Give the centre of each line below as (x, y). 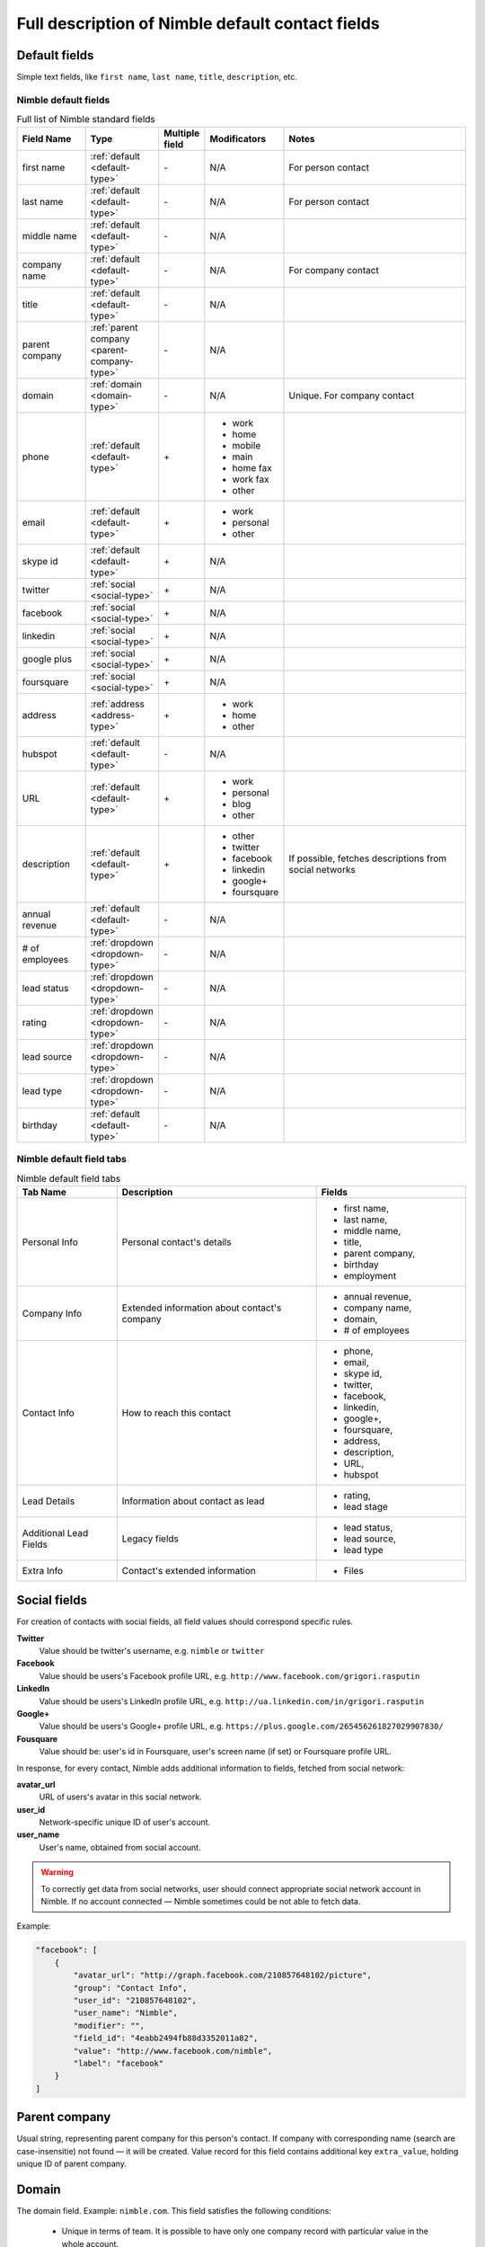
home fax (252, 467)
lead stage (366, 1506)
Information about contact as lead (193, 1501)
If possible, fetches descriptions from (368, 858)
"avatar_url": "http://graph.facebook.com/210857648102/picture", (223, 1976)
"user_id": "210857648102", (135, 2000)
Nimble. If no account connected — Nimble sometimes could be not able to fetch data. (201, 1902)
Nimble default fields (63, 100)
